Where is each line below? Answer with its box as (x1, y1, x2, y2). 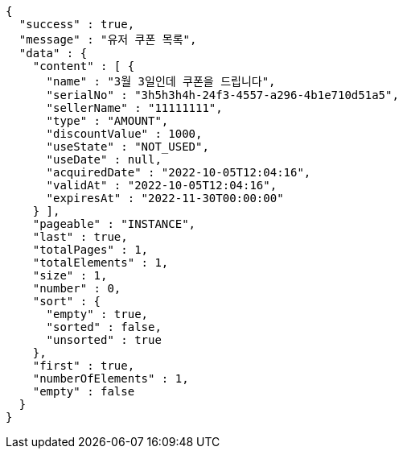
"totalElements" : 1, (32, 256, 169, 269)
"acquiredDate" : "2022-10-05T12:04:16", (46, 166, 311, 179)
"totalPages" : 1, (32, 243, 149, 256)
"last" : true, (32, 230, 128, 243)
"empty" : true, (46, 308, 149, 321)
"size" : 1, (32, 269, 108, 282)
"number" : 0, (32, 282, 121, 295)
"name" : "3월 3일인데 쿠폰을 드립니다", (46, 75, 276, 88)
